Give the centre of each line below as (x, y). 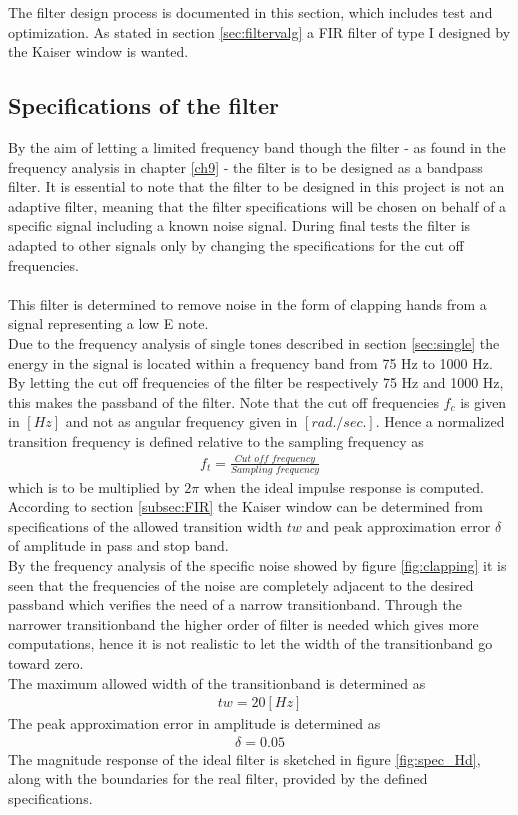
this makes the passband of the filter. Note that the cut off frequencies (223, 401)
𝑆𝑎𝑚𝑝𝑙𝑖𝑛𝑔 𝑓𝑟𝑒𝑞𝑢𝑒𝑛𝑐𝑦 (274, 469)
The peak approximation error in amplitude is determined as (194, 723)
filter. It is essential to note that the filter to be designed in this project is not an (256, 186)
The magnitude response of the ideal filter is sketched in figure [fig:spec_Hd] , (244, 758)
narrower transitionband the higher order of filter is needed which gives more (243, 623)
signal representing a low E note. (108, 323)
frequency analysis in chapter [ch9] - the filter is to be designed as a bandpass (245, 166)
